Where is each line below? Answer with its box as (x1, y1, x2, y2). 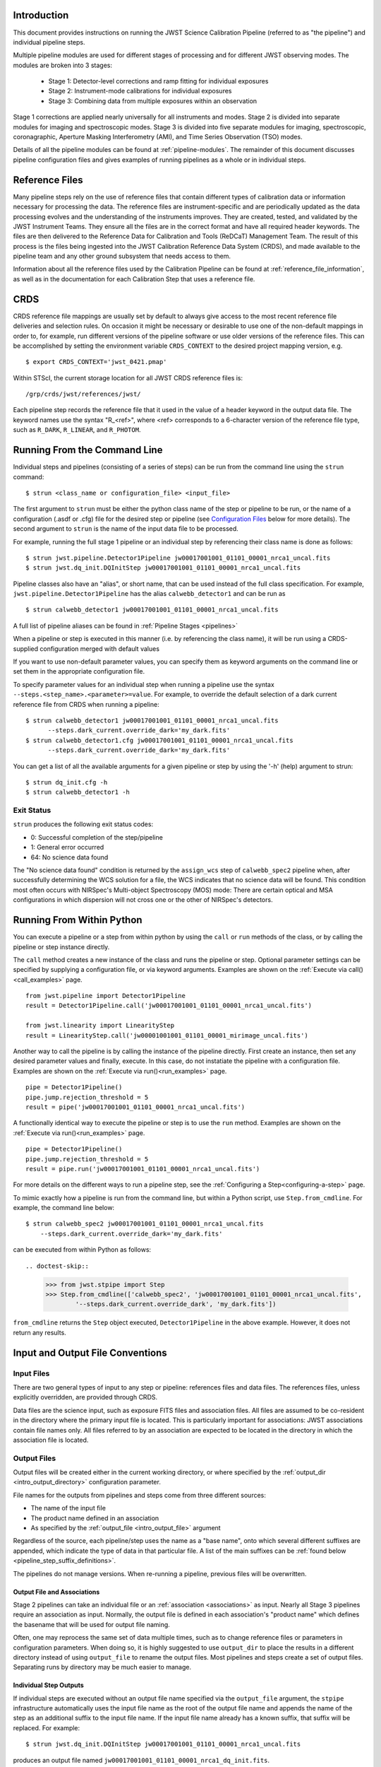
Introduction (13, 9, 69, 21)
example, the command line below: (13, 1204, 115, 1212)
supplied (13, 644, 39, 653)
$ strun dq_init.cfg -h (25, 778, 108, 786)
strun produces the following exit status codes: (13, 820, 154, 828)
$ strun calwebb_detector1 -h (25, 788, 131, 797)
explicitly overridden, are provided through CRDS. (13, 1393, 158, 1402)
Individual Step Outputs (13, 1681, 84, 1689)
